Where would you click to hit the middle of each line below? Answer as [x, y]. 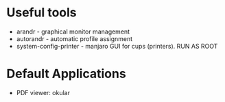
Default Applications [66, 74]
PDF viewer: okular [43, 92]
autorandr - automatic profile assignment [74, 38]
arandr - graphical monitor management [73, 31]
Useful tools [42, 13]
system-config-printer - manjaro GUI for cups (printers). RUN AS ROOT [117, 46]
